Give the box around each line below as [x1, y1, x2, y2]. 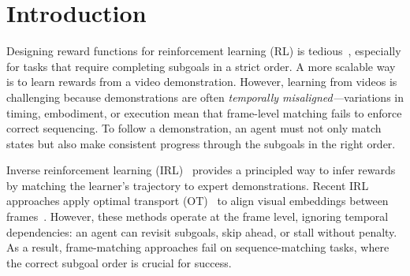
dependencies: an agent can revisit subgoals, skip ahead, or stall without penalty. [6, 223, 397, 240]
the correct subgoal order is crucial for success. [6, 254, 232, 270]
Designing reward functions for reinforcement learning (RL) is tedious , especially [6, 43, 401, 59]
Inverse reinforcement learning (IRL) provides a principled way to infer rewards [6, 162, 396, 178]
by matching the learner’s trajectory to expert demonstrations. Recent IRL [6, 177, 369, 193]
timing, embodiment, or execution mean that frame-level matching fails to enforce [6, 104, 402, 121]
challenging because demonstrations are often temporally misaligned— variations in [6, 88, 404, 105]
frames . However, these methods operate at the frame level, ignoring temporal [6, 208, 389, 225]
